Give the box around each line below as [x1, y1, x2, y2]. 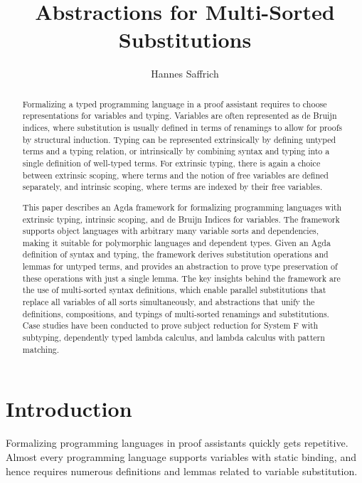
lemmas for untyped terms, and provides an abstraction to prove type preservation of [22, 260, 338, 272]
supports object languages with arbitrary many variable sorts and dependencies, [22, 225, 319, 237]
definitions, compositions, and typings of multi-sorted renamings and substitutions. [22, 307, 329, 319]
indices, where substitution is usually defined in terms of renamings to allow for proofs [22, 122, 343, 134]
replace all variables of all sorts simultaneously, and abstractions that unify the [22, 296, 315, 308]
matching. [22, 343, 59, 355]
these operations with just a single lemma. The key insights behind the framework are [22, 272, 341, 284]
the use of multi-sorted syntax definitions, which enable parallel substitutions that [22, 284, 326, 296]
